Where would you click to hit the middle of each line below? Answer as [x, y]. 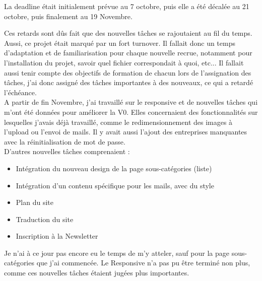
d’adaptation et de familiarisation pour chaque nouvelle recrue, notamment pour [128, 53]
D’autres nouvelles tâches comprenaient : [67, 151]
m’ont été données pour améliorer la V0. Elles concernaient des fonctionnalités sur [131, 112]
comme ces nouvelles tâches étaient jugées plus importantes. [97, 273]
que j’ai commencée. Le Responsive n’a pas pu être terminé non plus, [143, 263]
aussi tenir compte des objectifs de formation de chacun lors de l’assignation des [128, 72]
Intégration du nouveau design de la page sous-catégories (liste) [114, 168]
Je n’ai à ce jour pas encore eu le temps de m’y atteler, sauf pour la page [117, 253]
